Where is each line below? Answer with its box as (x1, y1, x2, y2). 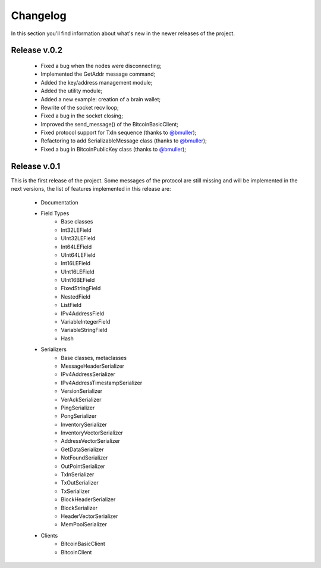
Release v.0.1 (11, 161, 61, 171)
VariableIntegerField (61, 318, 111, 325)
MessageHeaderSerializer (61, 362, 125, 370)
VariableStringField (61, 327, 108, 334)
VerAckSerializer (61, 396, 102, 403)
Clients (40, 532, 58, 539)
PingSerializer (61, 404, 95, 411)
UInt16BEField (61, 277, 95, 284)
